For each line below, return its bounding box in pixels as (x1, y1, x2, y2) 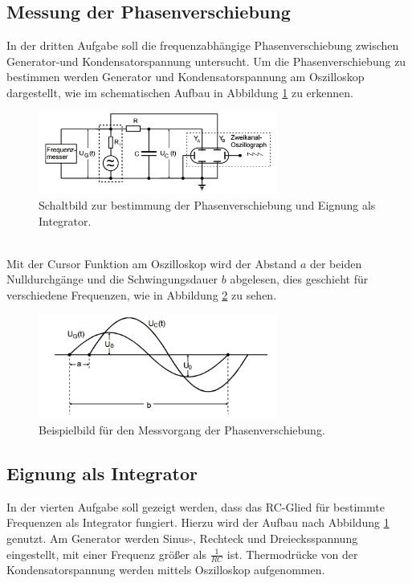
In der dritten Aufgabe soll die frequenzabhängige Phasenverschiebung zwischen (6, 37, 399, 54)
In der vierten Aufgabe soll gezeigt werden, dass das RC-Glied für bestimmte (6, 498, 385, 515)
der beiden (309, 255, 362, 271)
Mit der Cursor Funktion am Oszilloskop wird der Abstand (6, 255, 297, 271)
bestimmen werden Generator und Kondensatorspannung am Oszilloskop (6, 68, 365, 85)
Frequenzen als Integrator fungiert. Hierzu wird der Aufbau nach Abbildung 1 (6, 514, 390, 531)
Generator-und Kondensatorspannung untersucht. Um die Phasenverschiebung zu (6, 52, 406, 69)
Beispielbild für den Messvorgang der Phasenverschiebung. (39, 421, 325, 438)
